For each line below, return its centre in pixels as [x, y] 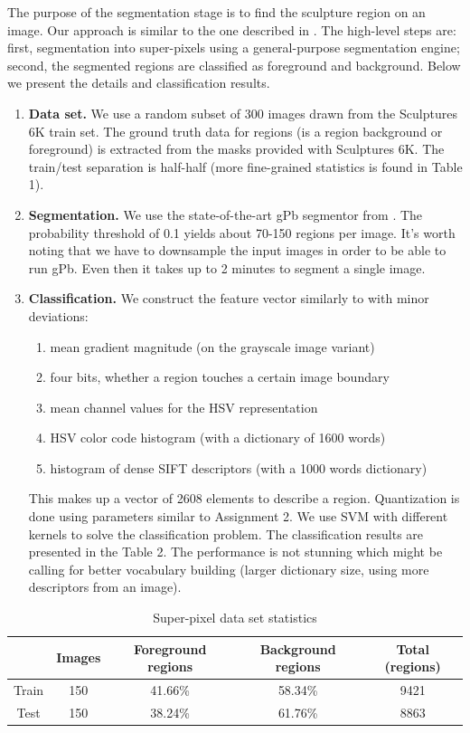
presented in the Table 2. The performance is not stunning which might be [235, 552]
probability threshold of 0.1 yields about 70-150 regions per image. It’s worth [242, 232]
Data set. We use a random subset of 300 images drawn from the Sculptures [243, 113]
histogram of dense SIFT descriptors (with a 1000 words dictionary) [239, 467]
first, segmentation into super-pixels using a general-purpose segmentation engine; [234, 48]
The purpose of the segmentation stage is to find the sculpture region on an [216, 12]
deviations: [58, 315]
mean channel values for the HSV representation [184, 407]
